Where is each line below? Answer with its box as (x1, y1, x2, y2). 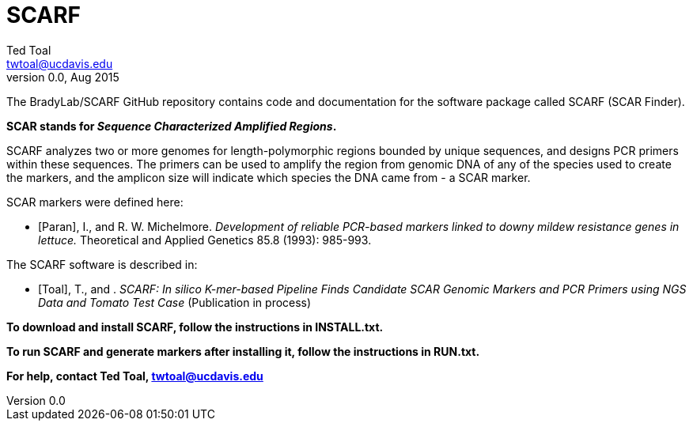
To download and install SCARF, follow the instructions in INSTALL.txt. (6, 319, 384, 334)
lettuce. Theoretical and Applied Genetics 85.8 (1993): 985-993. (38, 232, 372, 247)
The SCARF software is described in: (6, 257, 198, 271)
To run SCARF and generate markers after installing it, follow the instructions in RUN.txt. (6, 344, 480, 358)
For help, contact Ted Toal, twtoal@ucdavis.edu (6, 368, 263, 383)
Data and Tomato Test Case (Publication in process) (38, 295, 312, 309)
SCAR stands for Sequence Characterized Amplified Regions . (6, 119, 337, 133)
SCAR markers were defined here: (6, 195, 184, 209)
